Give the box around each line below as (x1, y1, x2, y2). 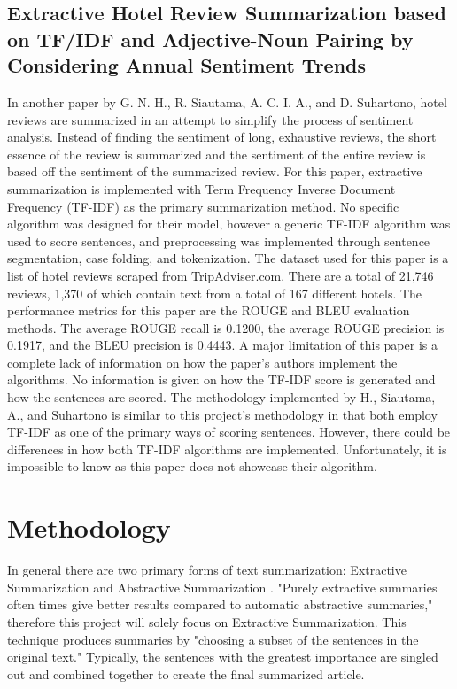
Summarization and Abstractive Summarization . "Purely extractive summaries (7, 577, 438, 596)
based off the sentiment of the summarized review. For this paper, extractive (7, 162, 422, 181)
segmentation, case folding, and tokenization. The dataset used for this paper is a (7, 249, 449, 267)
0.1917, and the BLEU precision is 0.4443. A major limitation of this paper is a (7, 336, 438, 354)
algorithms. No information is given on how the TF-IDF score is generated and (7, 370, 436, 389)
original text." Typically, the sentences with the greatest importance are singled (7, 647, 438, 666)
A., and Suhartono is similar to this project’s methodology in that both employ (7, 405, 438, 423)
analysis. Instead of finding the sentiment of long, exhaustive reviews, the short (7, 128, 437, 146)
